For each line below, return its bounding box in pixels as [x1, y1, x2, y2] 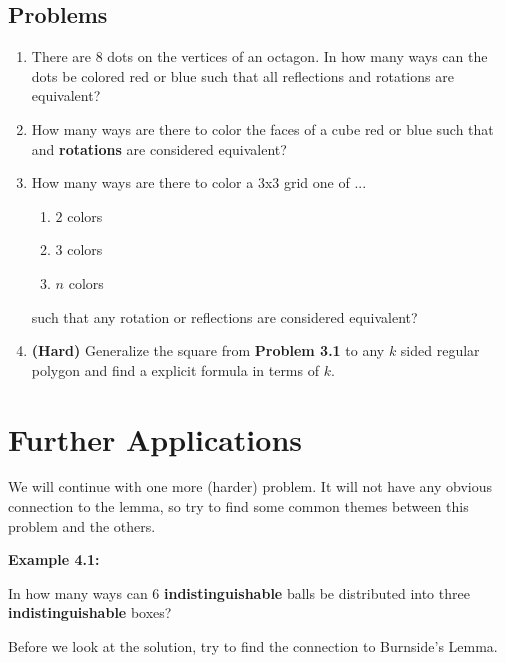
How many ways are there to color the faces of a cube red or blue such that [31, 118, 494, 139]
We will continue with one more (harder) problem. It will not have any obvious [8, 476, 493, 497]
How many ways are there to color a [31, 172, 254, 193]
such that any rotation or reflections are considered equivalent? [31, 306, 418, 327]
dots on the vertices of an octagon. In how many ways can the [107, 46, 488, 67]
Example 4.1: [8, 549, 100, 570]
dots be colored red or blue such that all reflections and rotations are [31, 65, 454, 86]
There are [31, 46, 91, 67]
